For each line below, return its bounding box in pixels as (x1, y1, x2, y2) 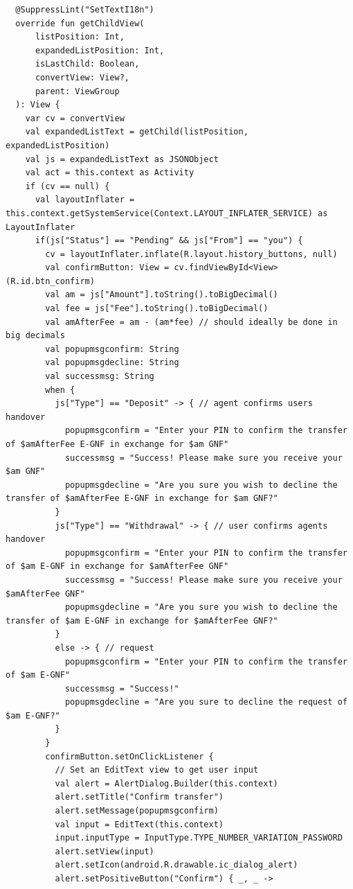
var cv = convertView (25, 113, 125, 123)
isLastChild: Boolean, (35, 59, 140, 69)
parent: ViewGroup (35, 86, 120, 96)
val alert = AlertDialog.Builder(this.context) (55, 778, 278, 789)
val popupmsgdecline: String (45, 358, 179, 368)
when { (45, 385, 75, 395)
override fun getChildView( (15, 18, 145, 28)
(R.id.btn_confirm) (6, 276, 95, 286)
